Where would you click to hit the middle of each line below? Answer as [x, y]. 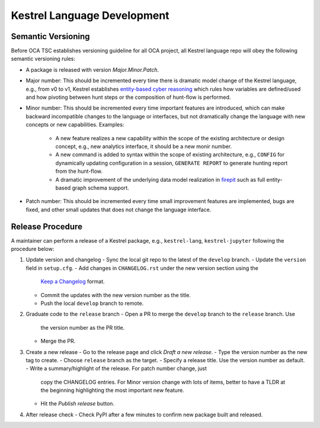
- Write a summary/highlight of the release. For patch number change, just [116, 369]
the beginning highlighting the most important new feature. [112, 390]
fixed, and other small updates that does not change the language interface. [119, 210]
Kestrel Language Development [90, 15]
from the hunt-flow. [79, 171]
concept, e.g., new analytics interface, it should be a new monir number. [144, 146]
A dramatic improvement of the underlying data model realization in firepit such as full [160, 179]
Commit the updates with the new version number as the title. [116, 295]
